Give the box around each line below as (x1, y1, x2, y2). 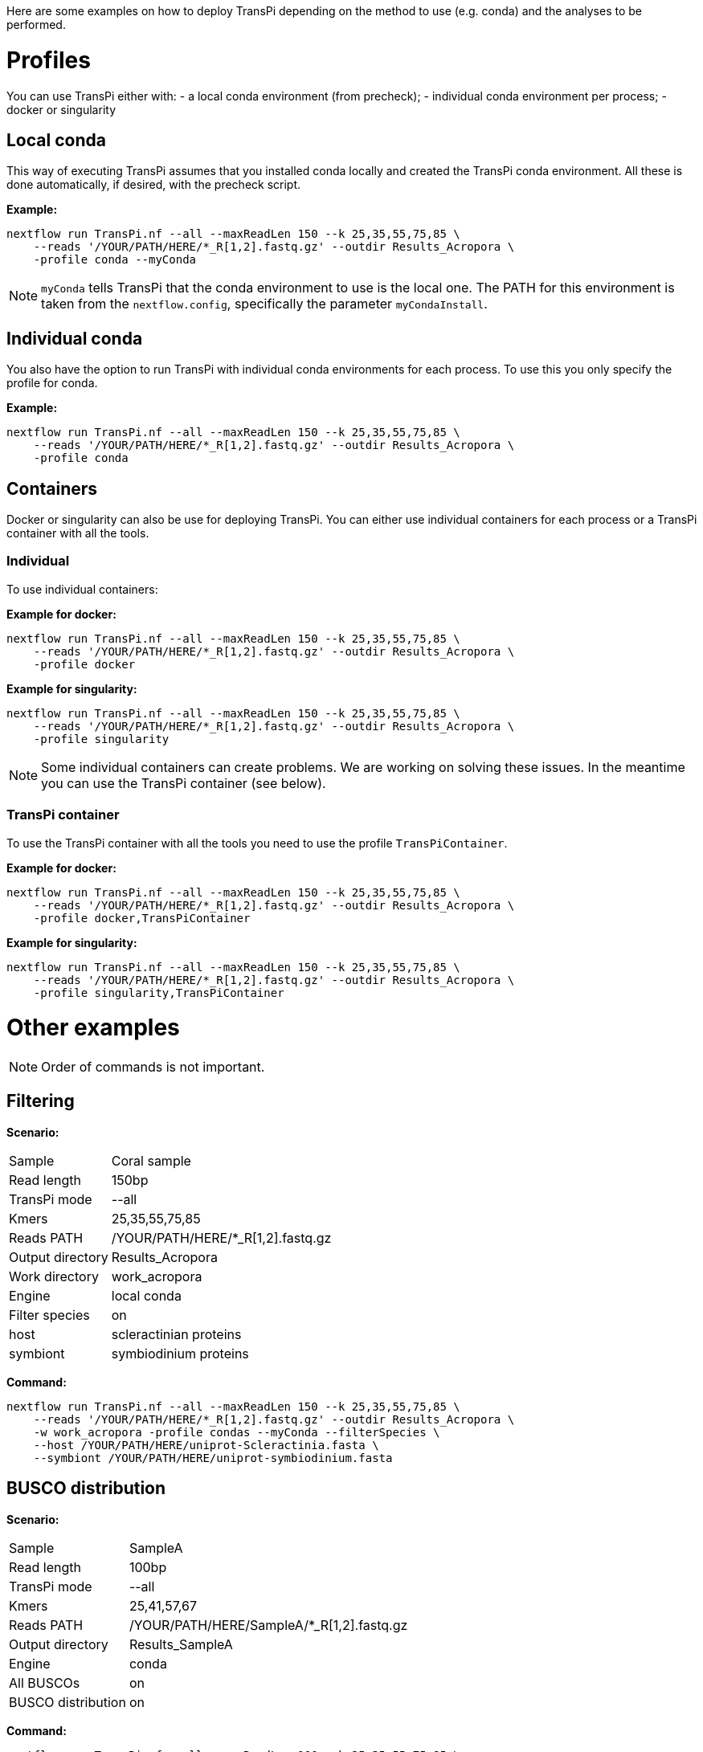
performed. (6, 18, 66, 31)
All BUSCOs (9, 1674, 80, 1691)
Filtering (6, 1091, 75, 1112)
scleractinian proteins (111, 1325, 242, 1342)
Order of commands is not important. (41, 1059, 265, 1076)
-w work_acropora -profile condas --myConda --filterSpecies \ (33, 1425, 440, 1439)
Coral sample (111, 1152, 191, 1169)
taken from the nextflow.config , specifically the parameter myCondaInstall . (41, 296, 488, 312)
